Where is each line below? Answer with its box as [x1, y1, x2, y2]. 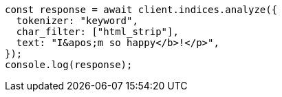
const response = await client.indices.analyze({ [5, 4, 278, 15]
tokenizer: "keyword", [16, 15, 138, 26]
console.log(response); [5, 59, 133, 70]
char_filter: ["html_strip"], [16, 26, 179, 37]
